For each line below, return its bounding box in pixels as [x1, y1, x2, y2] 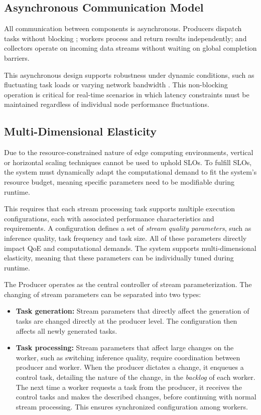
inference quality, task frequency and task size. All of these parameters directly [4, 232, 247, 243]
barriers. [4, 52, 30, 63]
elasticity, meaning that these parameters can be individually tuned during [4, 252, 234, 263]
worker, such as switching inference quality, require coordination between [16, 352, 240, 362]
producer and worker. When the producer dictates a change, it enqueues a [16, 362, 244, 372]
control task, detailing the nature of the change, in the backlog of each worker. [16, 372, 255, 382]
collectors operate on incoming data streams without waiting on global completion [4, 43, 257, 53]
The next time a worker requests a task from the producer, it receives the [16, 381, 242, 392]
